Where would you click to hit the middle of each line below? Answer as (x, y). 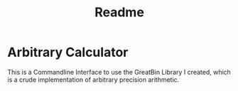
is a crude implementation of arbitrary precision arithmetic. (93, 80)
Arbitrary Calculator (68, 52)
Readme (119, 12)
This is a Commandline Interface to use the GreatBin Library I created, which (119, 72)
